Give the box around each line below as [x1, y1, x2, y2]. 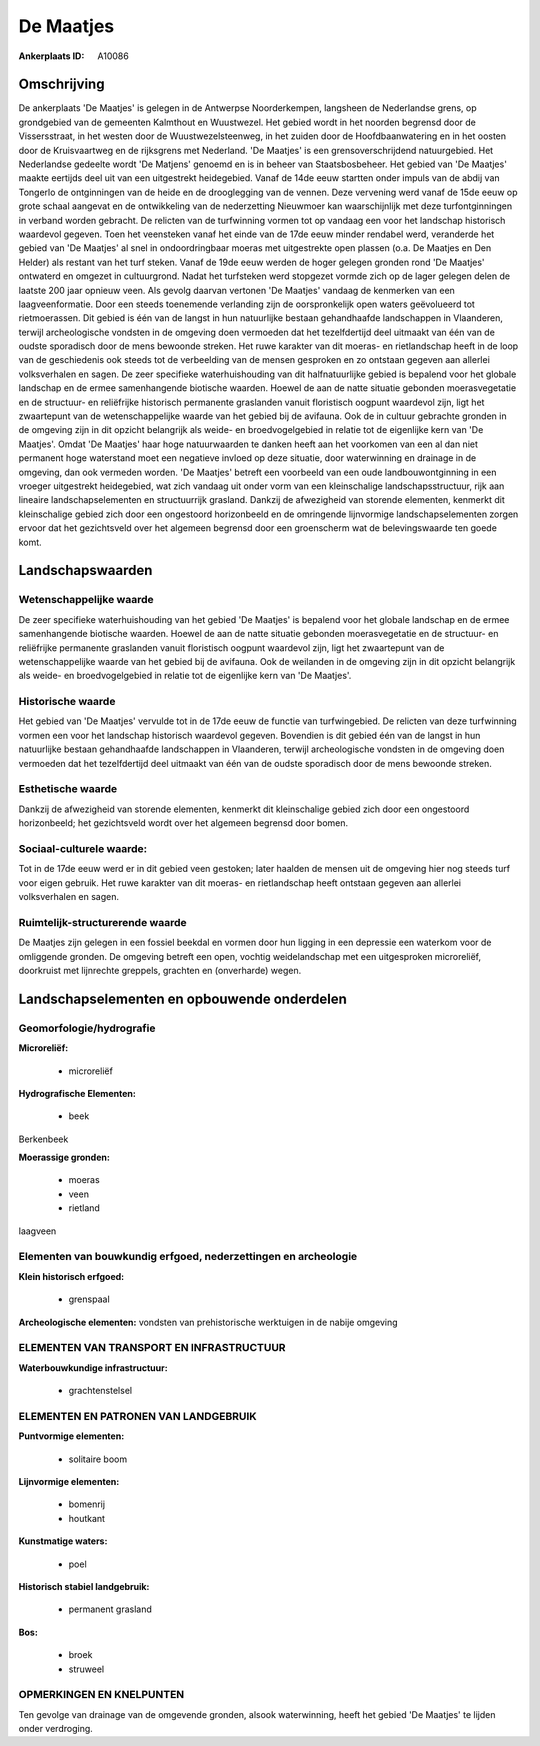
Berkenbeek [18, 1133, 69, 1145]
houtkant [68, 1512, 105, 1524]
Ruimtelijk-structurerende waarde [18, 915, 187, 929]
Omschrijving [18, 76, 105, 93]
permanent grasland [68, 1603, 152, 1615]
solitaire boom [68, 1453, 128, 1465]
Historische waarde [18, 695, 116, 709]
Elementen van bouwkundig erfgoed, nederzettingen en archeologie [18, 1250, 358, 1264]
